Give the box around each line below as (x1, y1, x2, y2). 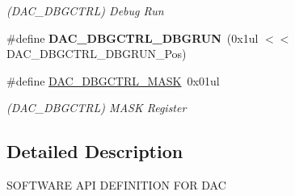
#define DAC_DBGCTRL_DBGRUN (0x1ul (6, 29, 259, 46)
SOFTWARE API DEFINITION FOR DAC (6, 177, 226, 194)
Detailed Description (6, 139, 183, 164)
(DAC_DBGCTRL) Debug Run (6, 2, 164, 19)
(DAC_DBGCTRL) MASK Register (6, 99, 187, 116)
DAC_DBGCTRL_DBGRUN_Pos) (6, 45, 187, 62)
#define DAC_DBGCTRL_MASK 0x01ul (6, 72, 220, 89)
